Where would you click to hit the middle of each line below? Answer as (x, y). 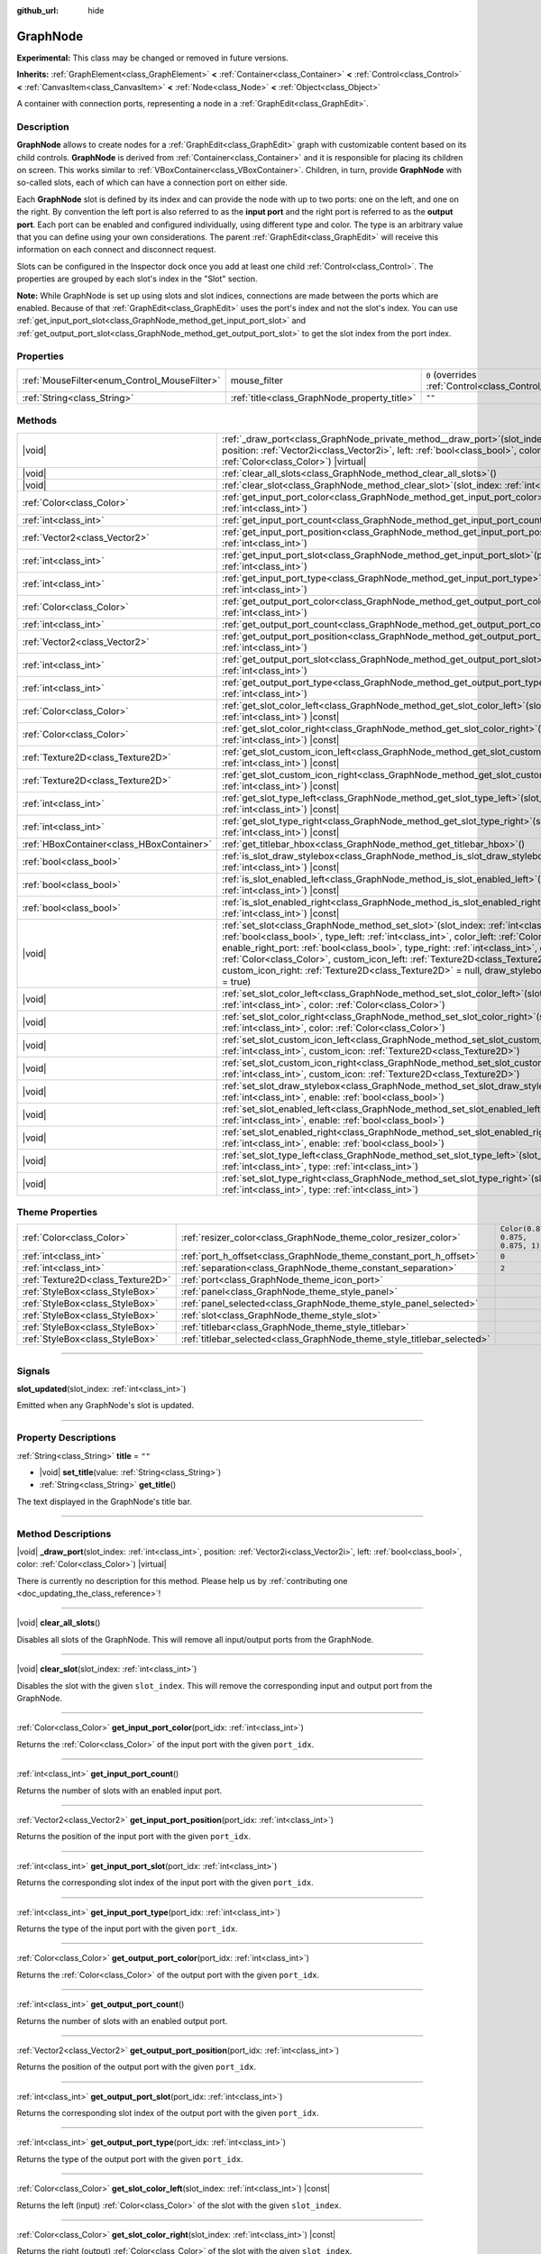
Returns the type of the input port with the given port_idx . (127, 1929)
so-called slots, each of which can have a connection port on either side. (152, 183)
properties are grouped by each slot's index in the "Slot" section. (137, 279)
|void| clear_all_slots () (59, 1623)
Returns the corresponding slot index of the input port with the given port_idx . (165, 1883)
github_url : (37, 10)
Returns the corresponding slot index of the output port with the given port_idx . (168, 2113)
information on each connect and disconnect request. (116, 250)
